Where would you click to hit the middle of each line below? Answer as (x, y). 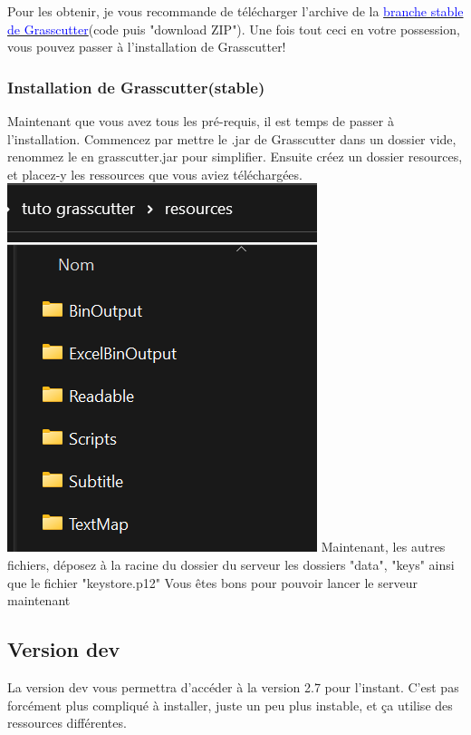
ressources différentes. (67, 723)
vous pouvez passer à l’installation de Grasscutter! (147, 47)
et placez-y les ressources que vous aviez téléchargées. (155, 174)
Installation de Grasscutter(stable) (136, 87)
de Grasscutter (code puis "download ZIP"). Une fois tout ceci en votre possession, (234, 29)
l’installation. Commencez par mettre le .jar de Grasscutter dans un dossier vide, (232, 138)
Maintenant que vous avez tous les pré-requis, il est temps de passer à (201, 121)
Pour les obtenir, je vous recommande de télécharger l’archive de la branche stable (235, 11)
